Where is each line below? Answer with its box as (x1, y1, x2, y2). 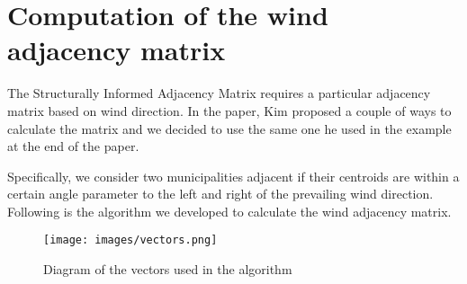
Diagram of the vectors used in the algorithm (43, 260, 292, 279)
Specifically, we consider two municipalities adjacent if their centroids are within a (7, 166, 460, 185)
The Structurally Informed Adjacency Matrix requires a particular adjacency (7, 84, 431, 102)
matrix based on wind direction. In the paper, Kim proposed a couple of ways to (7, 101, 452, 120)
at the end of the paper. (7, 137, 139, 155)
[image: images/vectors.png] (43, 234, 218, 247)
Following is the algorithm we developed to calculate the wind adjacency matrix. (7, 201, 452, 220)
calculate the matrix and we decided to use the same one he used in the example (7, 119, 452, 138)
